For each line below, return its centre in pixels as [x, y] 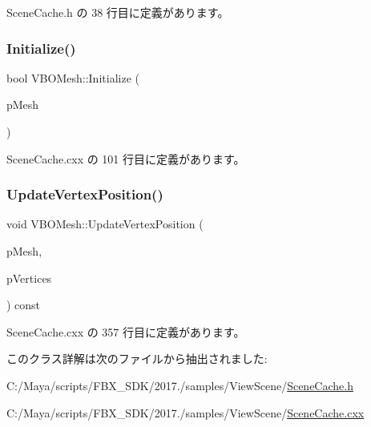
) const [24, 305]
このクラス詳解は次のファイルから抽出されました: [137, 359]
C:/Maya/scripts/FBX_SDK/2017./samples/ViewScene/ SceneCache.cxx [185, 412]
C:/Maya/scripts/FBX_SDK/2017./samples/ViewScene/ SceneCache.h [180, 385]
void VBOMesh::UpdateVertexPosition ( [105, 224]
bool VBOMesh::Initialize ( [73, 77]
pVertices [29, 278]
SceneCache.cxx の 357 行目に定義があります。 [126, 331]
